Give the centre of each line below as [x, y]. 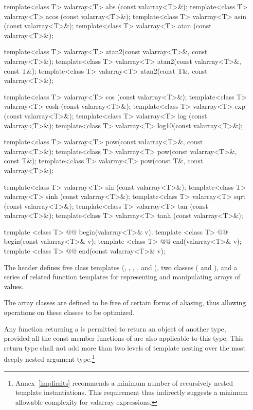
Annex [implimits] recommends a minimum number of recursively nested [124, 382]
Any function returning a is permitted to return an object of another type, [115, 328]
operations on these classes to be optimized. [69, 312]
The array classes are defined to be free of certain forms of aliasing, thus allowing [125, 303]
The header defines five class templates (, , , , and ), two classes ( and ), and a [121, 267]
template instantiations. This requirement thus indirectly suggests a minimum [132, 392]
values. [14, 286]
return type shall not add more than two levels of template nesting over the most [125, 347]
